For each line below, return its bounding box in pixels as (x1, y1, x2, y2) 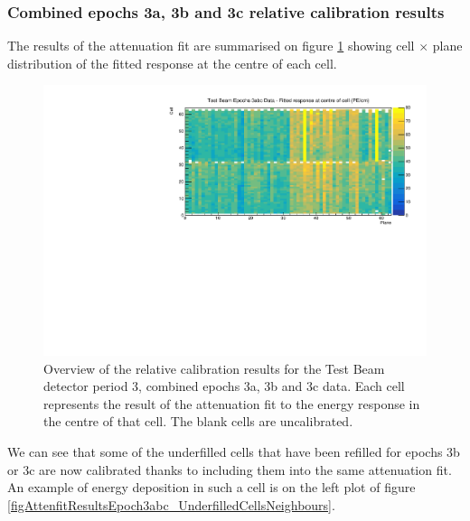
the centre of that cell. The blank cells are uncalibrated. (43, 412, 353, 431)
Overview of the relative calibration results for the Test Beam (43, 358, 385, 377)
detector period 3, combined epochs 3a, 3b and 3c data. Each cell (43, 377, 405, 395)
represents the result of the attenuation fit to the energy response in (43, 394, 420, 413)
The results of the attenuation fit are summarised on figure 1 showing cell (7, 36, 415, 55)
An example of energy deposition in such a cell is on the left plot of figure (7, 478, 416, 497)
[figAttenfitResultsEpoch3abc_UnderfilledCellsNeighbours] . (7, 495, 335, 514)
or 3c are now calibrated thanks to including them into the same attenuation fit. (7, 460, 452, 479)
